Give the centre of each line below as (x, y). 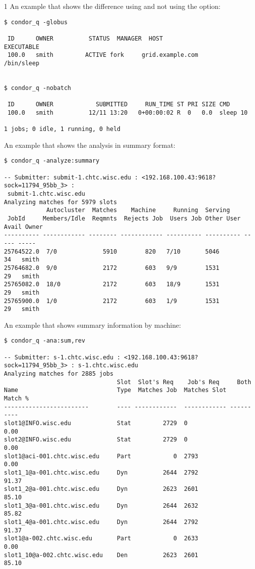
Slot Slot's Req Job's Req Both (184, 382)
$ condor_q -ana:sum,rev (45, 341)
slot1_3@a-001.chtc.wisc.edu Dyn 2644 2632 (101, 505)
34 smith (22, 260)
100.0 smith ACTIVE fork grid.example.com (103, 55)
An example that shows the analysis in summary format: (90, 145)
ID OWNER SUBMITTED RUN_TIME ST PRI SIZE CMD (119, 105)
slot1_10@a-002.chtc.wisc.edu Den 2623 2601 (101, 555)
